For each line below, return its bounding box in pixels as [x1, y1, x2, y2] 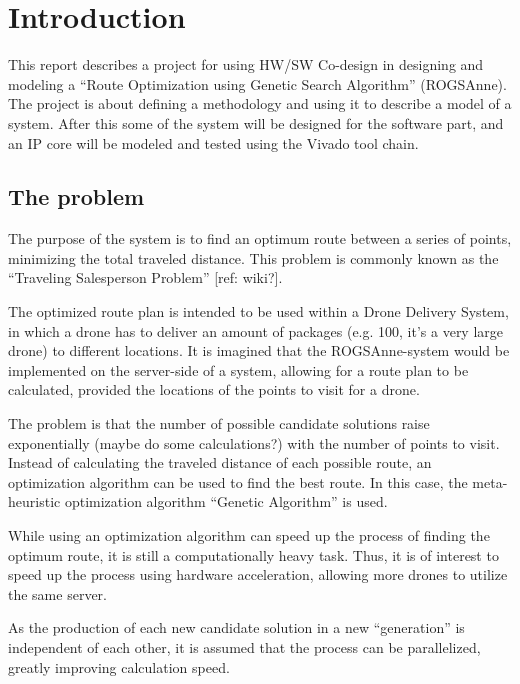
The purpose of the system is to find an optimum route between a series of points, [8, 228, 512, 249]
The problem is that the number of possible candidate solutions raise [8, 413, 430, 434]
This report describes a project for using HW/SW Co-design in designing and [8, 54, 484, 75]
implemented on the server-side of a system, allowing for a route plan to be [8, 359, 469, 380]
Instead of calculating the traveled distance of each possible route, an [8, 452, 432, 473]
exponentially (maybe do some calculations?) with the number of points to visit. [8, 432, 500, 453]
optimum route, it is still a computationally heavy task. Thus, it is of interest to [8, 544, 499, 565]
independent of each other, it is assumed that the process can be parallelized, [8, 636, 481, 657]
